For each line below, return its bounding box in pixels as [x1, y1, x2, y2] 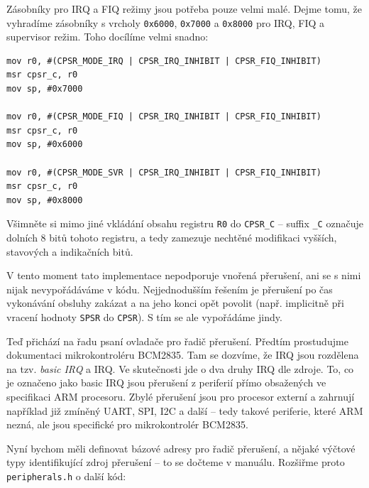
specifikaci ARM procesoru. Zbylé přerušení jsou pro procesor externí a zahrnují [6, 389, 355, 404]
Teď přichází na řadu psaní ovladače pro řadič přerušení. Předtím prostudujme [6, 333, 348, 348]
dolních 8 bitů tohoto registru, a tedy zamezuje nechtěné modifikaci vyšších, [6, 230, 337, 245]
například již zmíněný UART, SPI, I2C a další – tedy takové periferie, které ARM [6, 403, 363, 418]
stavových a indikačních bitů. [6, 244, 133, 259]
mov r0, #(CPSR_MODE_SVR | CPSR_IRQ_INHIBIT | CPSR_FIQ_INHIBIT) [6, 167, 321, 178]
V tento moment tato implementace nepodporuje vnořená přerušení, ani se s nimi [6, 268, 361, 283]
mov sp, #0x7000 [6, 84, 83, 94]
